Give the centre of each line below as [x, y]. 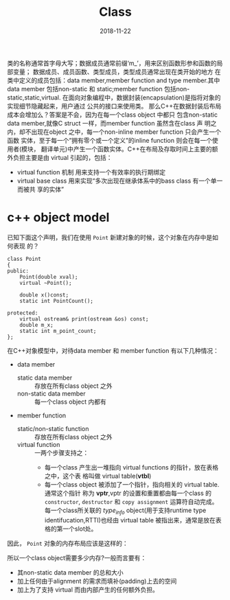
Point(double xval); [49, 277]
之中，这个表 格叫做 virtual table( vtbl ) [98, 476]
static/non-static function [53, 428]
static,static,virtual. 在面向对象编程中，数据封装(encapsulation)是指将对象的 [114, 97]
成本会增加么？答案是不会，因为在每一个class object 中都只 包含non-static [113, 115]
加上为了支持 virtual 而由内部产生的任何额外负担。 [88, 589]
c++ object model [58, 218]
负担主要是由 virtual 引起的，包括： [62, 157]
